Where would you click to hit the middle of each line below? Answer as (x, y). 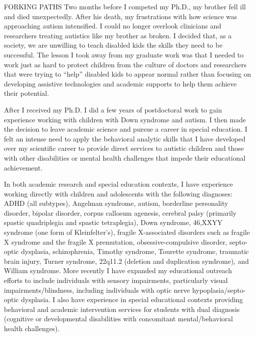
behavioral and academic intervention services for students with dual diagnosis (122, 309)
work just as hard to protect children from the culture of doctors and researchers (125, 64)
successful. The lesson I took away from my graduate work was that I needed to (124, 54)
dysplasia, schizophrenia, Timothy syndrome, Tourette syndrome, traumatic (135, 251)
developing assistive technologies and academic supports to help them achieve (120, 83)
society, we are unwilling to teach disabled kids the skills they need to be (113, 45)
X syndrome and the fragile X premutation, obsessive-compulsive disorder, (116, 241)
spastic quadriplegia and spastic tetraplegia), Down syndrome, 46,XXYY (113, 222)
